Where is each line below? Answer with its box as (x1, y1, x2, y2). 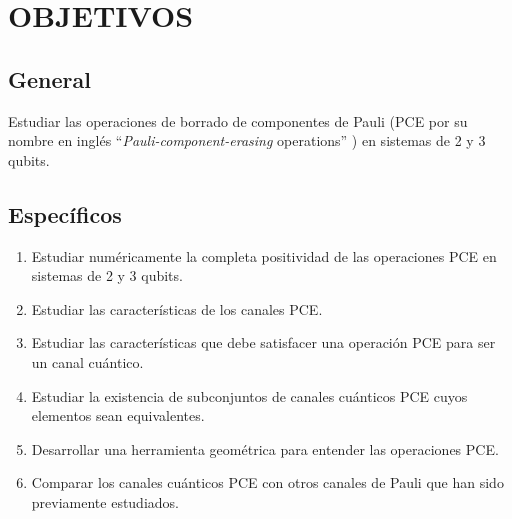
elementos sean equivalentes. (31, 405, 205, 426)
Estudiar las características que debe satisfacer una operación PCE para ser (31, 332, 496, 353)
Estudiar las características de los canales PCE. (31, 298, 323, 319)
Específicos (8, 198, 122, 229)
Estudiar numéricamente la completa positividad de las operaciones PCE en (31, 245, 497, 266)
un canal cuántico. (31, 351, 144, 372)
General (8, 63, 91, 94)
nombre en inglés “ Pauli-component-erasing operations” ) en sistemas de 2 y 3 (8, 130, 486, 151)
